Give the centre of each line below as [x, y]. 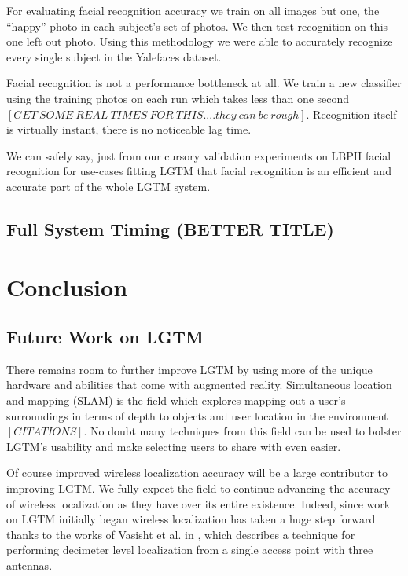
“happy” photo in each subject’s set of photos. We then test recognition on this [197, 26]
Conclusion [67, 286]
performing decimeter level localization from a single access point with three [190, 550]
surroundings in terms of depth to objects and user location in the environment [197, 415]
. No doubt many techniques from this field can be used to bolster [243, 431]
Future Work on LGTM [105, 337]
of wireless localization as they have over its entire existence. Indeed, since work [198, 503]
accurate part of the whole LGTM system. [108, 186]
